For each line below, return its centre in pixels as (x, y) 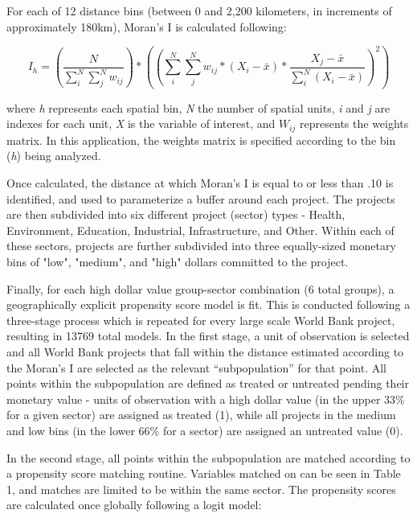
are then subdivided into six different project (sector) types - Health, (176, 214)
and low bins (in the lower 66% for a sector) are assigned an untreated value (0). (205, 430)
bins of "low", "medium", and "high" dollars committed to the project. (178, 261)
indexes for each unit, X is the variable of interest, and (141, 123)
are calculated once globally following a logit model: (134, 505)
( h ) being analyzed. (54, 156)
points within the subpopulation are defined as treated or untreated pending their (208, 383)
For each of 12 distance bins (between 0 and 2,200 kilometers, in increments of (199, 10)
